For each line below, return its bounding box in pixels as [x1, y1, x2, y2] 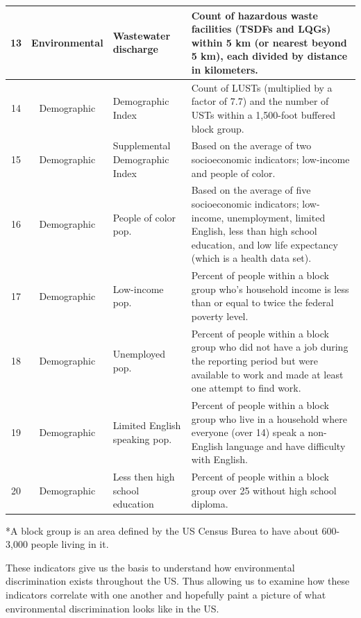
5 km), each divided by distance [191, 49, 348, 63]
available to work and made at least [191, 367, 344, 381]
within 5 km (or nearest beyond [191, 35, 347, 49]
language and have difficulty [226, 438, 346, 453]
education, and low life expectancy [191, 237, 338, 251]
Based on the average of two [191, 138, 312, 153]
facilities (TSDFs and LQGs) [191, 22, 331, 36]
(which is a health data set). [191, 251, 312, 265]
